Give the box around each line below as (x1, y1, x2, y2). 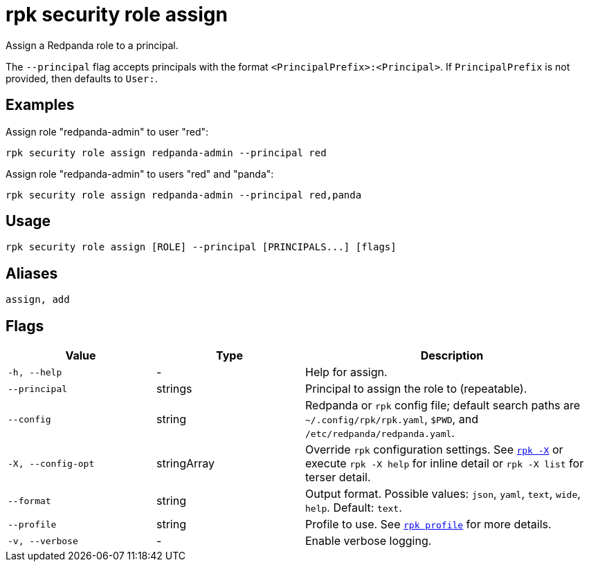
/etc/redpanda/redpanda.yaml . (305, 426, 455, 440)
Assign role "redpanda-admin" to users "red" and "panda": (6, 167, 274, 180)
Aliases (6, 264, 58, 282)
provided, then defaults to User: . (6, 72, 158, 84)
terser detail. (305, 470, 371, 485)
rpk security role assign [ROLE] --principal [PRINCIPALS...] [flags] (6, 241, 397, 253)
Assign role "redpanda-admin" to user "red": (6, 125, 209, 138)
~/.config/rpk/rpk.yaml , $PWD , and (305, 412, 478, 427)
